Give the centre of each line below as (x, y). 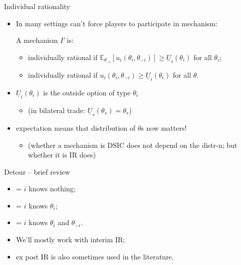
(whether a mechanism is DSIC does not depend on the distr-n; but (133, 145)
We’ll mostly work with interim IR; (70, 240)
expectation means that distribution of (76, 127)
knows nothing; (52, 189)
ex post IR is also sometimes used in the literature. (95, 256)
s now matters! (164, 127)
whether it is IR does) (62, 155)
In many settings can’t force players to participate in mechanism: (117, 23)
